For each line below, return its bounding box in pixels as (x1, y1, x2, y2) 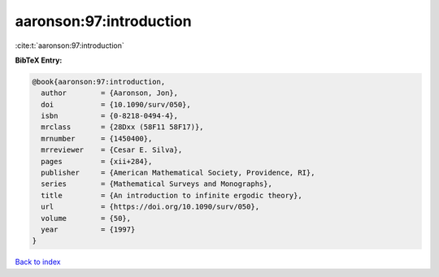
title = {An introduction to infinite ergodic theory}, (41, 191, 302, 200)
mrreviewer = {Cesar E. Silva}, (41, 145, 183, 154)
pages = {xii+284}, (41, 157, 153, 166)
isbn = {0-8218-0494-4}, (41, 111, 179, 121)
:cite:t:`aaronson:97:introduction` (15, 41, 125, 50)
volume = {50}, (41, 214, 132, 223)
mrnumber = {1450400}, (41, 134, 153, 143)
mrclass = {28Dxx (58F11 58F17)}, (41, 123, 204, 132)
